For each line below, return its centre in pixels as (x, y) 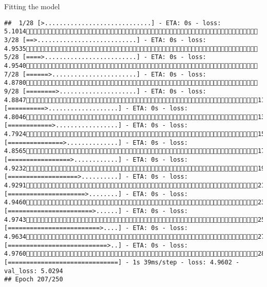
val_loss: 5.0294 (34, 271)
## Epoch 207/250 (34, 280)
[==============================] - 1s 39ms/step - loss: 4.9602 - (122, 262)
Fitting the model (32, 6)
